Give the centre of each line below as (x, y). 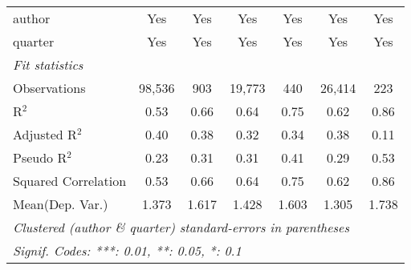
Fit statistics (48, 64)
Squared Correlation (70, 181)
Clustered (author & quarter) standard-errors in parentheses (181, 227)
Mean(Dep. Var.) (61, 204)
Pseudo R (40, 157)
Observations (49, 88)
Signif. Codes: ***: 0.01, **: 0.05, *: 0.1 (127, 250)
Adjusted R (45, 134)
